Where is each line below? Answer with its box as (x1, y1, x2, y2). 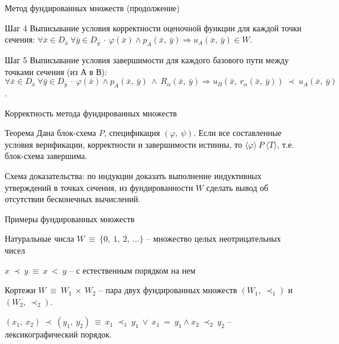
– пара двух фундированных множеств (98, 284, 237, 296)
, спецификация (104, 126, 160, 139)
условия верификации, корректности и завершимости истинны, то (5, 138, 243, 150)
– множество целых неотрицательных (146, 232, 281, 245)
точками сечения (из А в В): (5, 65, 107, 77)
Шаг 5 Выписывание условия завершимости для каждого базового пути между (5, 53, 289, 66)
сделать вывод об (206, 181, 269, 193)
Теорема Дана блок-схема (5, 126, 96, 139)
